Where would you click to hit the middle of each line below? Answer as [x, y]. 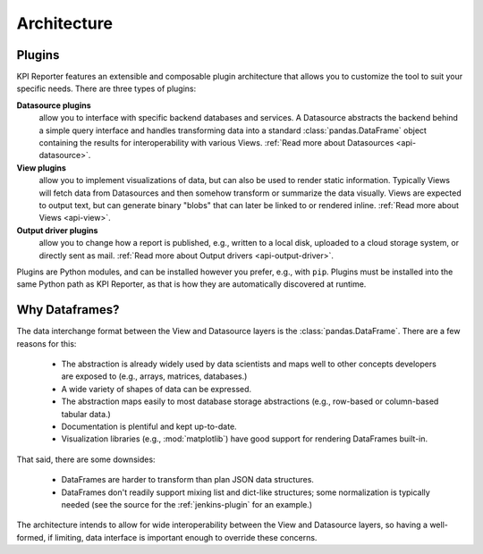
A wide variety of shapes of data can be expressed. [157, 389]
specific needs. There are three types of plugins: [106, 88]
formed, [31, 537]
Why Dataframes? [68, 310]
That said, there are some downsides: [86, 459]
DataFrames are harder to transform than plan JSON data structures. [188, 480]
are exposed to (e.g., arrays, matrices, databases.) [154, 376]
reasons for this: [47, 343]
